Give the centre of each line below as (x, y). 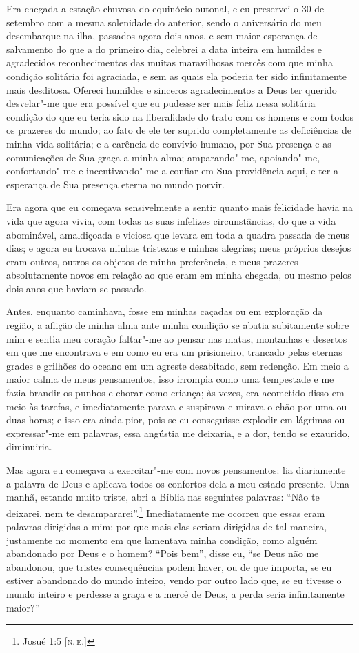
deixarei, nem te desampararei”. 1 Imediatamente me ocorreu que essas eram (166, 512)
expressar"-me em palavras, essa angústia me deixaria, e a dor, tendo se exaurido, (178, 433)
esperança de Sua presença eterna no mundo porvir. (115, 184)
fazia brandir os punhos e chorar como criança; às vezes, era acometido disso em (175, 393)
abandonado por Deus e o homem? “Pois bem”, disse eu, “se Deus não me (163, 553)
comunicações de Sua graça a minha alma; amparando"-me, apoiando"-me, (163, 157)
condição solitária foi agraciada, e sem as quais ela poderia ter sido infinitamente (177, 76)
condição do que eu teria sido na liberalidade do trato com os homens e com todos (180, 116)
